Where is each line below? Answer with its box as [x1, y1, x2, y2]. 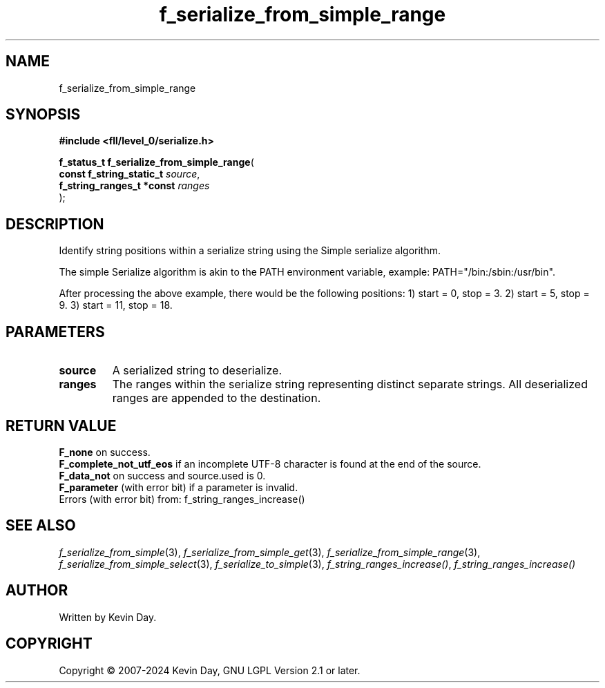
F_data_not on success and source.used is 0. [59, 469, 266, 481]
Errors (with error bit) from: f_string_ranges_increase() [59, 493, 305, 505]
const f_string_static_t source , [59, 168, 200, 180]
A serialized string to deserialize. [112, 363, 282, 378]
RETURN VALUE [6, 417, 117, 434]
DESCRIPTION [6, 215, 104, 233]
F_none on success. [59, 446, 151, 458]
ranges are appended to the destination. [112, 391, 321, 405]
